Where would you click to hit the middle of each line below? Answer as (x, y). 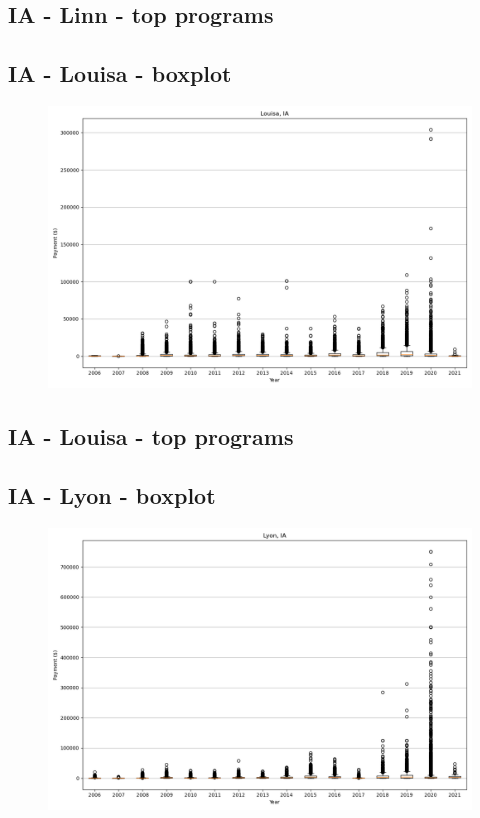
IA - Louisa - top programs (151, 436)
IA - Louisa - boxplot (120, 73)
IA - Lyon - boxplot (112, 495)
